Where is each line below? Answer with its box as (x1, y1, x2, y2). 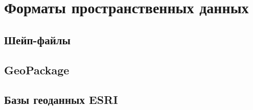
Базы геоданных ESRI (4, 92, 118, 107)
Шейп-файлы (4, 32, 71, 47)
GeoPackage (4, 62, 70, 77)
